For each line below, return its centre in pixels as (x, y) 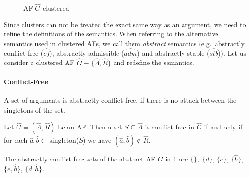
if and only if (223, 127)
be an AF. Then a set (90, 127)
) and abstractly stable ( (173, 53)
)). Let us (232, 53)
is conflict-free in (170, 127)
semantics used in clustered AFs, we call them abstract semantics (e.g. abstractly (124, 43)
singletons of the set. (34, 109)
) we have (97, 140)
